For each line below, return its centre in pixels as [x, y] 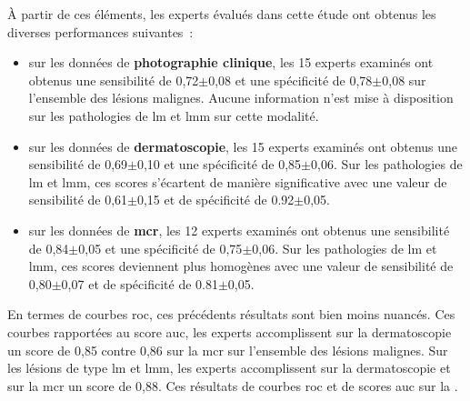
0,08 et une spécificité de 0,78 [290, 80]
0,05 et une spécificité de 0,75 [160, 248]
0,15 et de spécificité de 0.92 [215, 200]
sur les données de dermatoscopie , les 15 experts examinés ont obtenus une [243, 146]
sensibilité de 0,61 [78, 200]
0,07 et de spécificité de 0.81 [140, 283]
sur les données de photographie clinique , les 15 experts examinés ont [231, 62]
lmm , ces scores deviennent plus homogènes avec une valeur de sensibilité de [241, 266]
